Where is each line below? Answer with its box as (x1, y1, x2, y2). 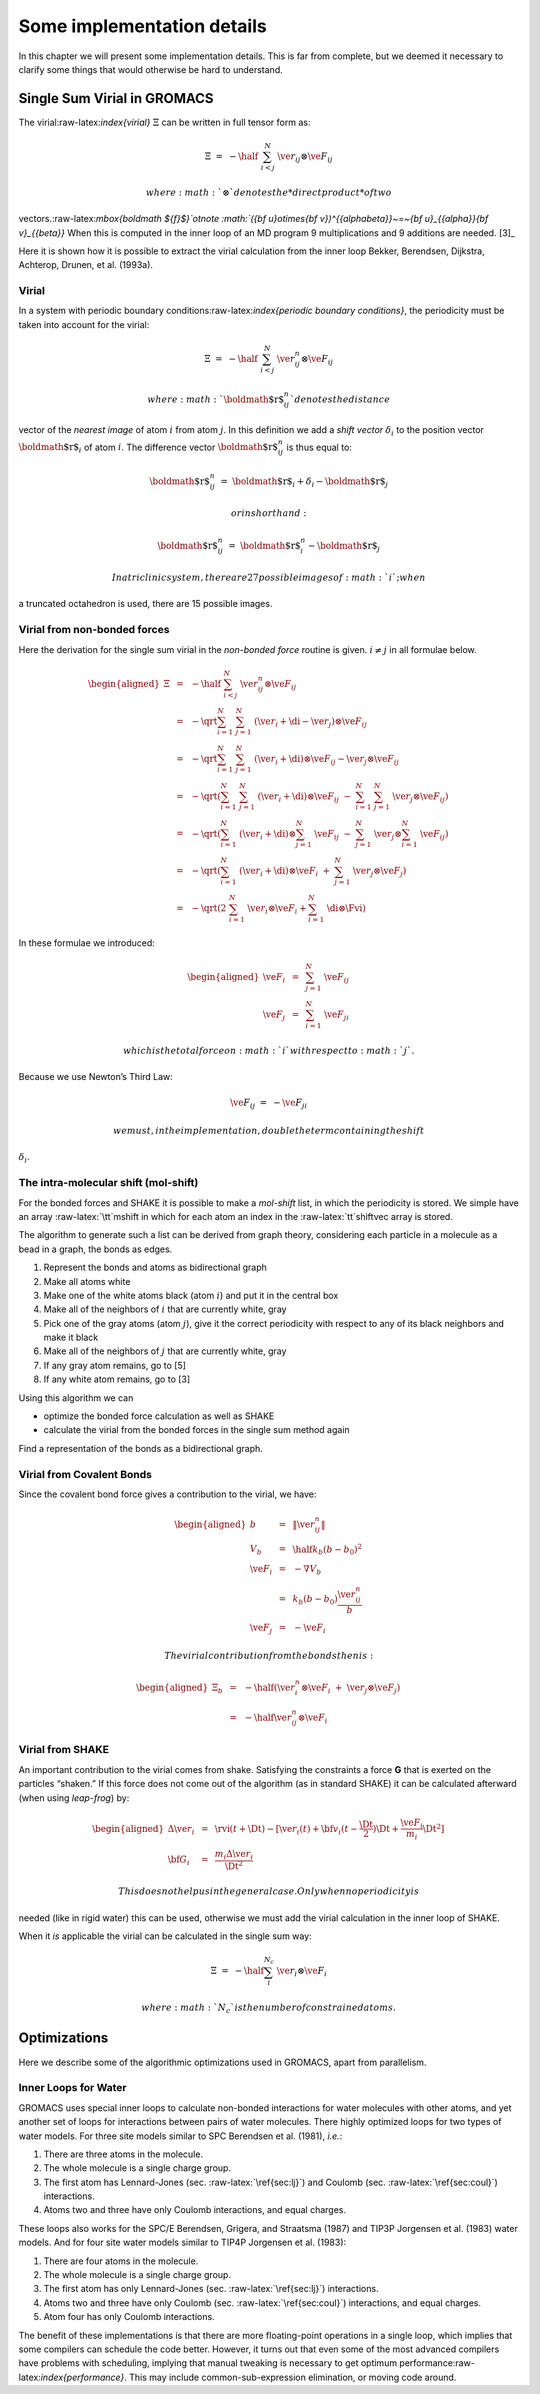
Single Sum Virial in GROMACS (18, 90, 214, 107)
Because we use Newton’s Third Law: (18, 1071, 174, 1083)
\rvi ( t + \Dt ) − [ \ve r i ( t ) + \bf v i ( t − (214, 1823, 359, 1837)
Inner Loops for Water (18, 2081, 127, 2095)
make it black (43, 1331, 99, 1344)
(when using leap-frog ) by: (18, 1791, 130, 1804)
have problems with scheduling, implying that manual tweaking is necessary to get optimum (18, 2357, 398, 2369)
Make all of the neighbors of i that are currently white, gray (43, 1303, 287, 1315)
